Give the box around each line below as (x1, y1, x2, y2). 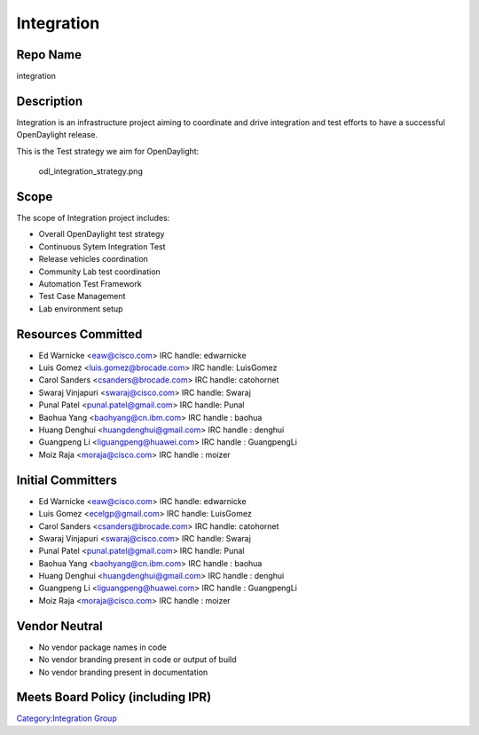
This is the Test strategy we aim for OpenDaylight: (16, 146, 200, 156)
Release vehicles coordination (38, 254, 148, 265)
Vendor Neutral (16, 618, 104, 634)
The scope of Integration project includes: (16, 213, 170, 224)
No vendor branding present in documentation (38, 667, 208, 677)
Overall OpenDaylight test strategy (38, 229, 165, 240)
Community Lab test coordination (38, 266, 161, 277)
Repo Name (16, 47, 82, 62)
